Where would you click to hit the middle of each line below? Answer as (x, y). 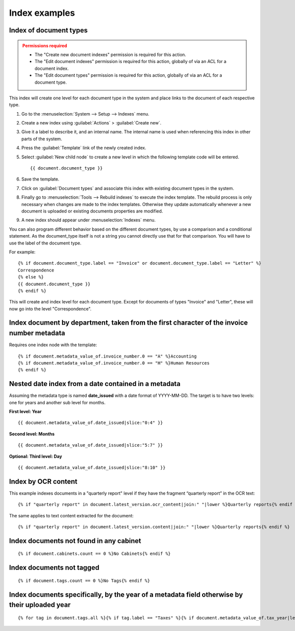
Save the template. (40, 179)
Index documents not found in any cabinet (75, 541)
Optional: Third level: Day (36, 456)
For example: (22, 252)
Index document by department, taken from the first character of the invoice (129, 323)
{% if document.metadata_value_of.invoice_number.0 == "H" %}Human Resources (114, 363)
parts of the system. (42, 139)
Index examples (42, 13)
